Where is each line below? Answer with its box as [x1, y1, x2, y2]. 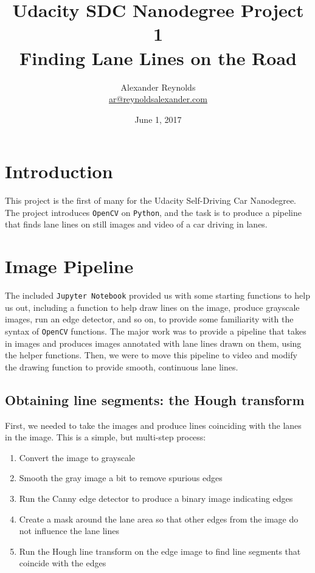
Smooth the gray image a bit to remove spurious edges [19, 471, 223, 484]
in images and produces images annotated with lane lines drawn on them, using [5, 336, 302, 349]
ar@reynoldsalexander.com [109, 92, 207, 105]
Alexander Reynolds [120, 80, 196, 93]
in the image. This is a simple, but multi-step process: [5, 431, 206, 443]
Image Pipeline [5, 254, 134, 279]
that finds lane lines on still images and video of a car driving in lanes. [5, 218, 268, 231]
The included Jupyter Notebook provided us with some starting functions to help [5, 289, 310, 302]
